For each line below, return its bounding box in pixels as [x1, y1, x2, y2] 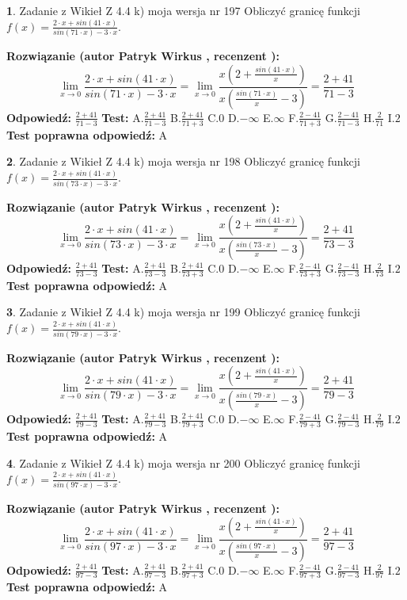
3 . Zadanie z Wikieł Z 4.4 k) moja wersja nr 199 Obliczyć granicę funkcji [6, 304, 360, 320]
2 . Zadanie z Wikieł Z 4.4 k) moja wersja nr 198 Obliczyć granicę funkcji [6, 153, 360, 170]
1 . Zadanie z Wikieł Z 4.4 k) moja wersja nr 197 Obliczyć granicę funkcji [6, 2, 360, 18]
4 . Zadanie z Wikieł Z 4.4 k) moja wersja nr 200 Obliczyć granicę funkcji [6, 454, 360, 471]
